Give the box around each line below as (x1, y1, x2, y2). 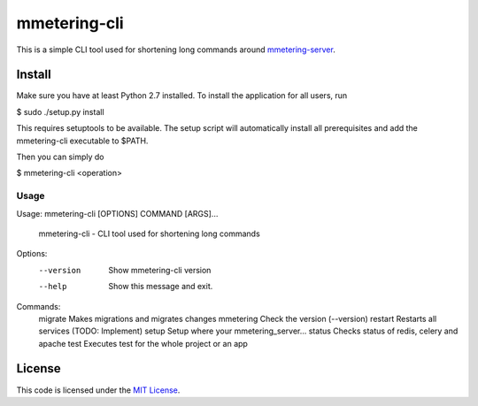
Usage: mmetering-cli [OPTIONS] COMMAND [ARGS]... (16, 208, 219, 218)
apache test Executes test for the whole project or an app (38, 338, 248, 349)
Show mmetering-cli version (108, 264, 212, 275)
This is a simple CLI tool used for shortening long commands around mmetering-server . (16, 44, 335, 55)
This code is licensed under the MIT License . (16, 385, 181, 395)
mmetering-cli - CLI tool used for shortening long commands (38, 228, 260, 239)
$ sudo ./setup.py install (16, 106, 105, 117)
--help (38, 281, 67, 292)
